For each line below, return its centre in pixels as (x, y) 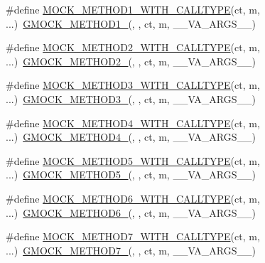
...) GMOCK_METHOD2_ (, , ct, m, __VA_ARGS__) (131, 61)
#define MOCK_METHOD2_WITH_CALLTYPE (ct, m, (133, 47)
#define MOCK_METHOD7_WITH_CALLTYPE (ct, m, (133, 236)
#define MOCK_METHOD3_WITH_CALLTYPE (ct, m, (133, 85)
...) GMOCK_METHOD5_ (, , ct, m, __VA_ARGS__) (131, 175)
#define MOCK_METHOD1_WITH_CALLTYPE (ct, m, (133, 9)
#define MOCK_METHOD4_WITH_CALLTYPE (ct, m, (133, 123)
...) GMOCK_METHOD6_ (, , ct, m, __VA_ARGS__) (131, 212)
